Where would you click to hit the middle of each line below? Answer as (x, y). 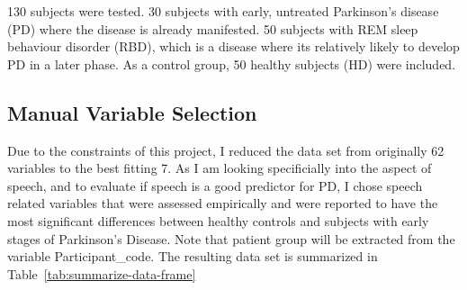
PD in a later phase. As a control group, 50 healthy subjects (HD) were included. (232, 63)
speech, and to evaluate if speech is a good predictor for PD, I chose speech (215, 185)
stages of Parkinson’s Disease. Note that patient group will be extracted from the (231, 238)
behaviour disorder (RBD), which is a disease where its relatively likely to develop (233, 46)
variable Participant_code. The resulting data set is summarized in (193, 256)
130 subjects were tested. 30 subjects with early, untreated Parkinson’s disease (223, 11)
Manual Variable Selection (132, 112)
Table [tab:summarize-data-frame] (102, 273)
